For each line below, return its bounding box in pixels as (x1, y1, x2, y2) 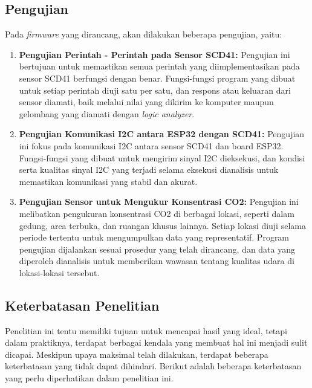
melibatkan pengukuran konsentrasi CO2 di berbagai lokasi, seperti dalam (19, 207, 294, 219)
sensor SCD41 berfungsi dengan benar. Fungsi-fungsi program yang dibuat (19, 71, 296, 84)
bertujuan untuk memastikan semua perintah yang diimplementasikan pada (19, 60, 300, 73)
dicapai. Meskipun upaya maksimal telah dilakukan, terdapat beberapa (5, 348, 268, 360)
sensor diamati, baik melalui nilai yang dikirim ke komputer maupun (19, 95, 274, 108)
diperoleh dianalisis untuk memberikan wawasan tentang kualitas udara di (19, 254, 294, 267)
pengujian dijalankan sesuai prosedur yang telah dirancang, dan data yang (19, 242, 296, 255)
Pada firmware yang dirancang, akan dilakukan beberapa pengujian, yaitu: (5, 28, 282, 40)
